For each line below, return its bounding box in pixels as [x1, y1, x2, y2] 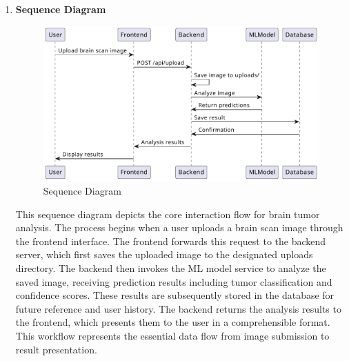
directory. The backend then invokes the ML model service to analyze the [15, 261, 326, 275]
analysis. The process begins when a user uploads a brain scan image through [15, 220, 343, 235]
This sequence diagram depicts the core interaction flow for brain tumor [15, 206, 320, 221]
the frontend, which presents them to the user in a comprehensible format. [15, 315, 330, 329]
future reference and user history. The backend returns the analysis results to [15, 301, 341, 315]
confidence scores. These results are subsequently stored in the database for [15, 288, 335, 302]
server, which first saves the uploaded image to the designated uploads [15, 247, 313, 262]
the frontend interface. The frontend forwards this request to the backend [15, 233, 326, 248]
